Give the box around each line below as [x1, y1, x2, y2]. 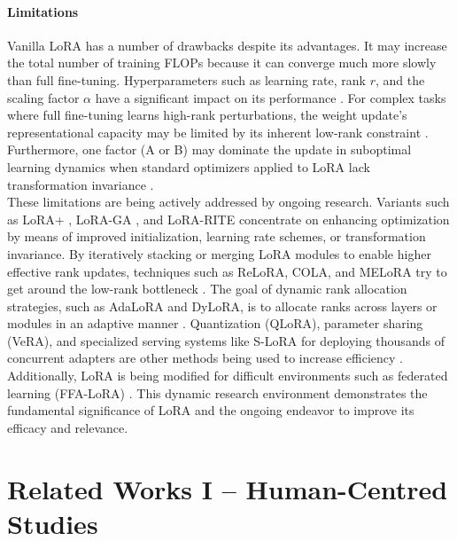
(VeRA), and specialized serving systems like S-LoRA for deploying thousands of [7, 331, 445, 349]
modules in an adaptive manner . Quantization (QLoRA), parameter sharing [7, 314, 423, 333]
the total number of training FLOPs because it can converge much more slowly [7, 53, 437, 72]
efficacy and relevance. [7, 418, 128, 436]
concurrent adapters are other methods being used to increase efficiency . [7, 349, 403, 367]
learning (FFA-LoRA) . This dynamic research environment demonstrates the [7, 383, 428, 402]
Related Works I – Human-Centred [7, 470, 448, 506]
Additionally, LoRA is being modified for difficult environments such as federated [7, 366, 448, 385]
